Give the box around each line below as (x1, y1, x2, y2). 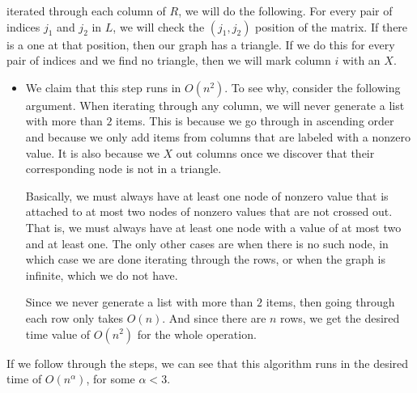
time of (6, 370, 42, 387)
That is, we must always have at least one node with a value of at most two (25, 218, 402, 235)
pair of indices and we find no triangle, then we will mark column (6, 52, 331, 69)
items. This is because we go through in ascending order (116, 112, 394, 129)
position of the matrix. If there (255, 18, 408, 35)
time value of (25, 325, 91, 342)
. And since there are (162, 309, 266, 326)
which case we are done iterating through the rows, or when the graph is (25, 251, 385, 268)
